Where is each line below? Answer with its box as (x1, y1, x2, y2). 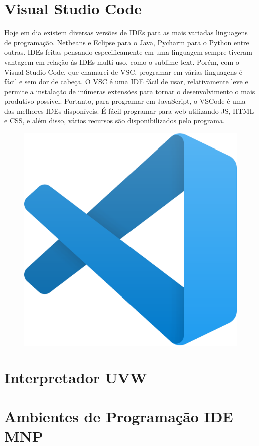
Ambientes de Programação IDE (4, 406, 233, 427)
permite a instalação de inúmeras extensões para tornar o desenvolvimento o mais (4, 86, 255, 96)
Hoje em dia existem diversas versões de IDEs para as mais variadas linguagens (4, 27, 248, 38)
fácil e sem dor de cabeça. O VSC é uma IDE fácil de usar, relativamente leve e (4, 76, 248, 87)
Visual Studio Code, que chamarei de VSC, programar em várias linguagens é (4, 66, 242, 77)
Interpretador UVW (4, 367, 147, 387)
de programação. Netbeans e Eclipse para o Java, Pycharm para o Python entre (4, 37, 249, 47)
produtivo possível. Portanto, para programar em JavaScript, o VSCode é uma (4, 96, 246, 106)
